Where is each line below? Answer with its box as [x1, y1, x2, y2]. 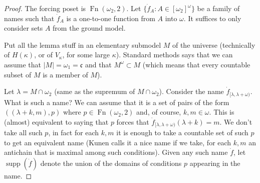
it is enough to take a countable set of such [116, 127, 248, 138]
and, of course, [136, 107, 181, 117]
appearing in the [189, 158, 240, 168]
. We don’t [219, 116, 252, 127]
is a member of [43, 69, 88, 79]
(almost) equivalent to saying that [4, 116, 109, 127]
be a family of [197, 3, 240, 13]
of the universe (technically [172, 39, 255, 50]
